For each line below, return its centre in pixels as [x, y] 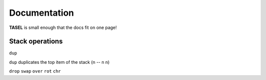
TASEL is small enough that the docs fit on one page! [63, 27]
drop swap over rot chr [35, 71]
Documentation [42, 13]
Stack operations [36, 41]
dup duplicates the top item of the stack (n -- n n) [59, 62]
